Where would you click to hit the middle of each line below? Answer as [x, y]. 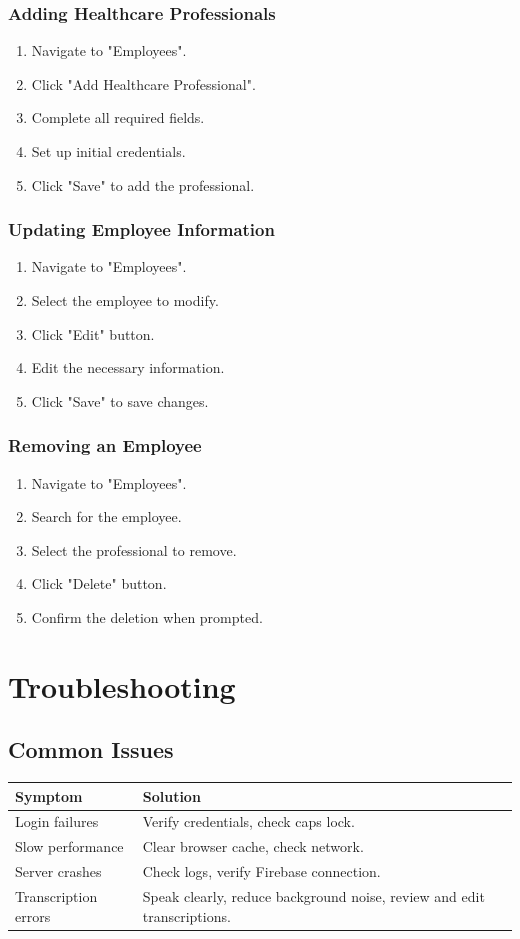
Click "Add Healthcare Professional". [143, 83]
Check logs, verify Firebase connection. [261, 871]
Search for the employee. [106, 516]
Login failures [57, 821]
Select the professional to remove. [134, 549]
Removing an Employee [105, 445]
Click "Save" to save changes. [120, 400]
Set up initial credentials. [108, 151]
